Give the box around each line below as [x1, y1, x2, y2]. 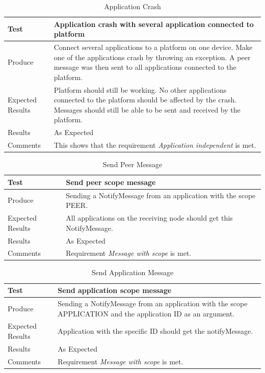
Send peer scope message [66, 176, 156, 187]
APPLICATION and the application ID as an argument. [58, 308, 234, 318]
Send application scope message [58, 285, 172, 296]
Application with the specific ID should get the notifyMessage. [58, 326, 253, 336]
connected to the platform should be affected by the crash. [54, 94, 237, 105]
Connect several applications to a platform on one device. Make [54, 42, 253, 52]
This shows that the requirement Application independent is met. [54, 140, 256, 150]
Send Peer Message [102, 159, 163, 170]
